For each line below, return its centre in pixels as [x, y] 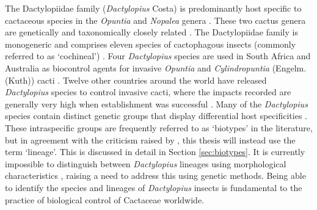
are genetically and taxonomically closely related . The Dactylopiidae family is [151, 32]
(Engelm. [289, 67]
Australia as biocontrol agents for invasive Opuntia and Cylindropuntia [137, 67]
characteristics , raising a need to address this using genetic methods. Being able [155, 176]
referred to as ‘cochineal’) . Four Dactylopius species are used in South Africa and [158, 56]
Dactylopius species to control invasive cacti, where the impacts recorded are [148, 92]
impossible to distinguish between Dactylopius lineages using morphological [146, 163]
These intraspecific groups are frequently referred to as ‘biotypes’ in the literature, [159, 127]
